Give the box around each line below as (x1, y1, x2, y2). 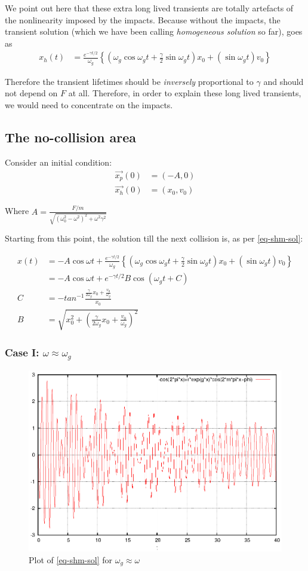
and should (263, 75, 304, 87)
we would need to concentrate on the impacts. (5, 98, 173, 111)
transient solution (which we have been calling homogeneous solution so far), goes (5, 25, 303, 38)
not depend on (5, 87, 58, 99)
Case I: (5, 345, 39, 360)
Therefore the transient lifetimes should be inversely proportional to (5, 75, 254, 87)
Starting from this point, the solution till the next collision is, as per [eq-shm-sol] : (5, 232, 303, 245)
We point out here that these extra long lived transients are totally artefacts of (5, 2, 294, 14)
